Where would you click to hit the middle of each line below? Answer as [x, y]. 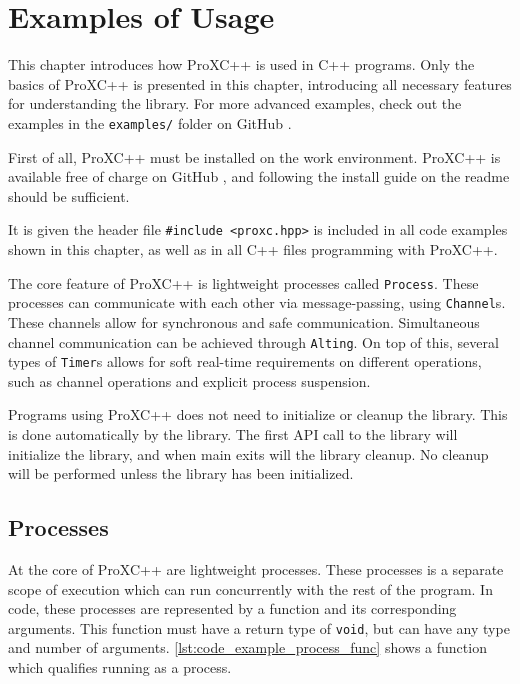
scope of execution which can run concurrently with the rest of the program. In [250, 588]
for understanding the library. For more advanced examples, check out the [235, 103]
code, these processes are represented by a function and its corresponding [232, 608]
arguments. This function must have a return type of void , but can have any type [259, 627]
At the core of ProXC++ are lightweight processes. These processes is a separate [256, 568]
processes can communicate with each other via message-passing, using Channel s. [257, 302]
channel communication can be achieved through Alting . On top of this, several [253, 341]
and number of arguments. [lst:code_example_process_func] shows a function [247, 647]
